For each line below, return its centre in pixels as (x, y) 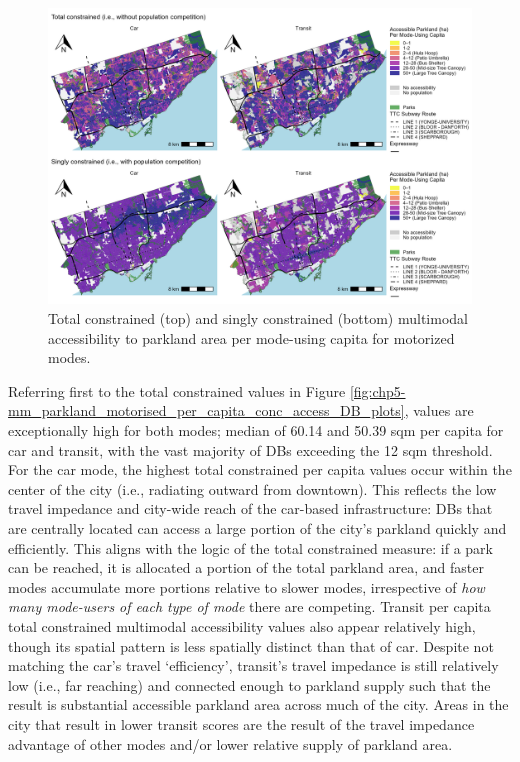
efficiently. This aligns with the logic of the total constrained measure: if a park (250, 547)
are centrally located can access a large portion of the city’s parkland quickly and (257, 528)
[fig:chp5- (377, 390)
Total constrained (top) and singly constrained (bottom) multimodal (258, 318)
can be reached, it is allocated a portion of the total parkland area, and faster (246, 567)
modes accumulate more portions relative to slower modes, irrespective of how (246, 586)
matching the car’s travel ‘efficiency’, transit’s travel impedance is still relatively (253, 665)
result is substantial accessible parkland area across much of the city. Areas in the (258, 704)
